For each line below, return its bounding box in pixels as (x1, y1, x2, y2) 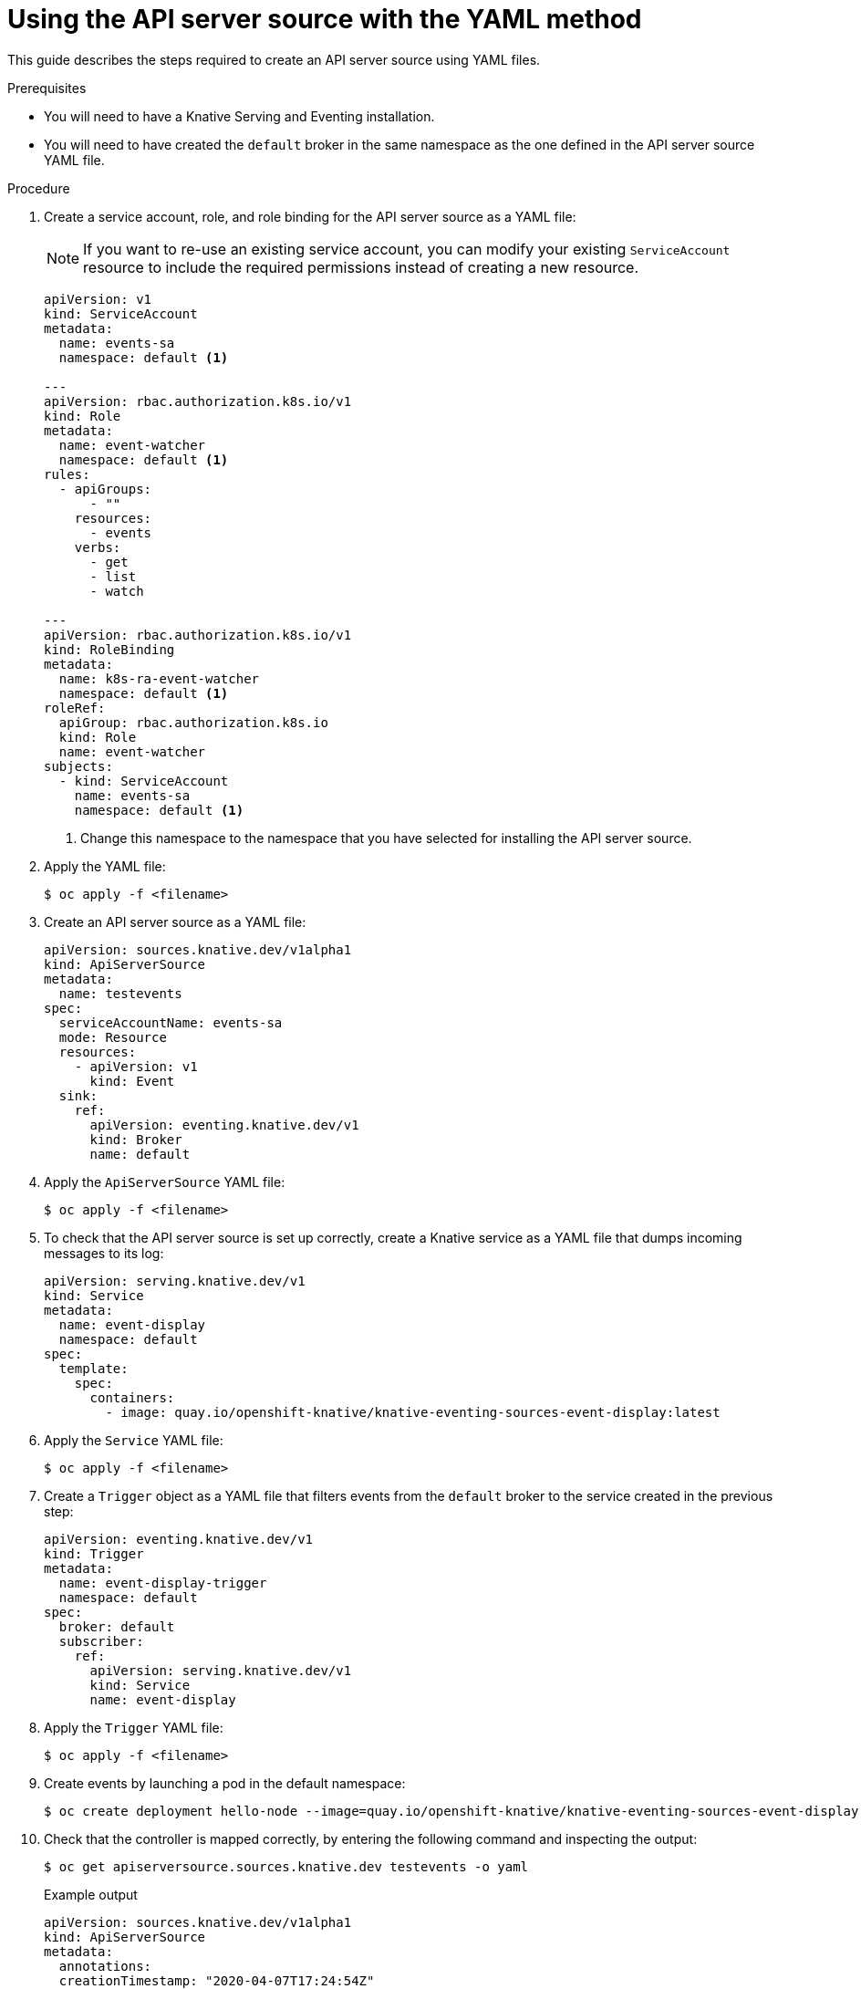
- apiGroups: (58, 481, 152, 496)
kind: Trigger (44, 1546, 144, 1561)
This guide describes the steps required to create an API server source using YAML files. (7, 51, 541, 68)
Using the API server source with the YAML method (7, 4, 642, 35)
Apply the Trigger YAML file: (44, 1719, 223, 1735)
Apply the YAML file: (44, 858, 166, 874)
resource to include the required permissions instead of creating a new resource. (83, 257, 639, 276)
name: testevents (58, 985, 182, 1001)
